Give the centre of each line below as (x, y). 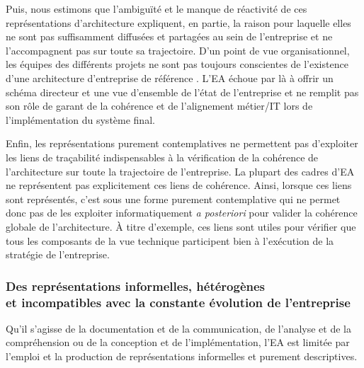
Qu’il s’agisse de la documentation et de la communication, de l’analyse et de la (178, 328)
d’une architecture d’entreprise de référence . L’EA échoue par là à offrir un (170, 77)
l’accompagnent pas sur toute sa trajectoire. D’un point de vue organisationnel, (178, 50)
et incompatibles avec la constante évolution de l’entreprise (178, 302)
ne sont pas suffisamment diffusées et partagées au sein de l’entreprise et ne (169, 36)
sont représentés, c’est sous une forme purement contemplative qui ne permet (173, 199)
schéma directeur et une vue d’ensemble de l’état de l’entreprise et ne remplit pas (182, 92)
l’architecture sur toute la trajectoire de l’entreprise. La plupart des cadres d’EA (180, 171)
